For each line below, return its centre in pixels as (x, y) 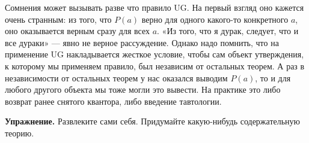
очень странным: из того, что (58, 19)
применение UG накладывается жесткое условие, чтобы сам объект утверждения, (154, 54)
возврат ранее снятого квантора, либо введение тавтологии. (113, 101)
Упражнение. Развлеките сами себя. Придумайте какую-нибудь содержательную (153, 121)
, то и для (273, 77)
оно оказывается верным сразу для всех (77, 31)
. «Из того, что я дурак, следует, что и (228, 31)
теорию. (20, 133)
